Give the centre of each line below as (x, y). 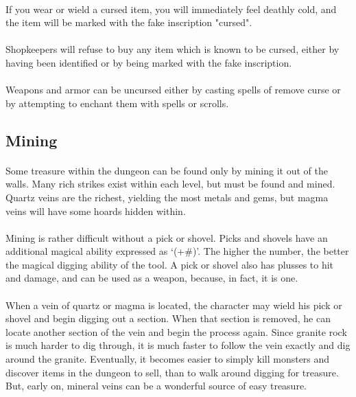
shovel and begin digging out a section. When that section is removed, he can (168, 318)
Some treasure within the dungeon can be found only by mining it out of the (167, 170)
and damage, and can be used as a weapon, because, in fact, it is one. (152, 278)
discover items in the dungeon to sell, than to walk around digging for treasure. (172, 372)
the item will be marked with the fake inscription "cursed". (129, 22)
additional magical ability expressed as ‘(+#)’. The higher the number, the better (177, 251)
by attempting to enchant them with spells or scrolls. (117, 103)
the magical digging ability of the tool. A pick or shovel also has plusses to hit (170, 264)
